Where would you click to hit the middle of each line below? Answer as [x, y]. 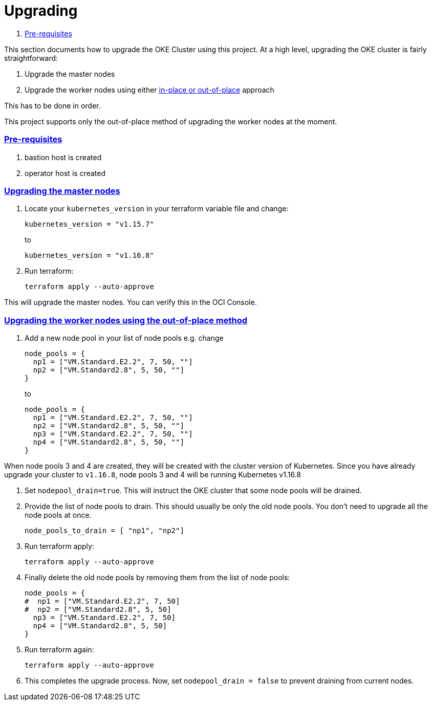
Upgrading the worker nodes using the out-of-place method [126, 320]
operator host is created [65, 173]
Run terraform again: [59, 649]
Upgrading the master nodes [62, 191]
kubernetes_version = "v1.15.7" [89, 224]
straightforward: [31, 58]
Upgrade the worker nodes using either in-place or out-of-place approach [149, 90]
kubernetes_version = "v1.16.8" [89, 256]
